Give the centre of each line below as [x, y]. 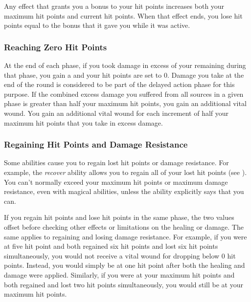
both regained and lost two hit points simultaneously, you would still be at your [124, 284]
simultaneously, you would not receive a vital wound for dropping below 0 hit [120, 255]
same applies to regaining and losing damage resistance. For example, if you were [125, 236]
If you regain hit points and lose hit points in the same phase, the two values [119, 217]
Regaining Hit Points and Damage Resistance [96, 144]
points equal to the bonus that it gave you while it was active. [97, 25]
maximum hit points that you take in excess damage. [83, 122]
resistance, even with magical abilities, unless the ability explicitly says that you [124, 191]
